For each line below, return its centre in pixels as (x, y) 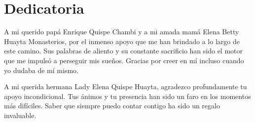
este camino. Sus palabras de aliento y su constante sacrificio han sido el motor (124, 51)
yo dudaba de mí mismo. (41, 70)
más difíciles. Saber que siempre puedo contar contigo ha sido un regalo (112, 106)
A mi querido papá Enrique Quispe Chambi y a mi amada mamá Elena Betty (122, 32)
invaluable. (20, 115)
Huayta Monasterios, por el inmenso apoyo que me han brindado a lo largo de (122, 41)
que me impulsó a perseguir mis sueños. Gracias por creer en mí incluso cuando (124, 60)
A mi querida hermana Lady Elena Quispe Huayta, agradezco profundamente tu (126, 86)
